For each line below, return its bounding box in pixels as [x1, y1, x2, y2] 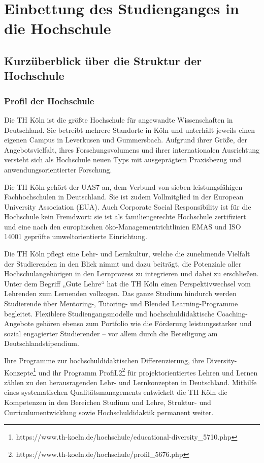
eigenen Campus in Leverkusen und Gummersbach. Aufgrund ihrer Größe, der [4, 134, 247, 145]
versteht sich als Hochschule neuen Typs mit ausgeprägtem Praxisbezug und [4, 154, 242, 165]
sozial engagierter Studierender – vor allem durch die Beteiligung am [4, 328, 218, 338]
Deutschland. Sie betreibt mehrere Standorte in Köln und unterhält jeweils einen [4, 124, 255, 135]
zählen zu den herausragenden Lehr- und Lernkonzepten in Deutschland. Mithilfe [4, 377, 257, 387]
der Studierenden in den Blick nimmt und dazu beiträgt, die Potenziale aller [4, 258, 242, 269]
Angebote [4, 318, 34, 329]
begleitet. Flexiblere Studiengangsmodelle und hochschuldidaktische [4, 308, 215, 319]
